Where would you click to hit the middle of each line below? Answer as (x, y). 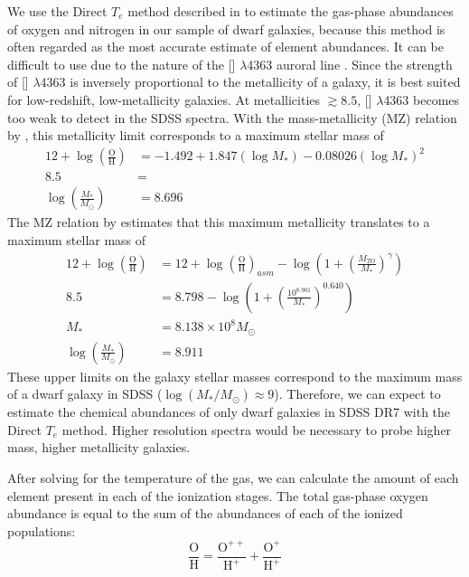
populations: (42, 530)
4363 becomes (422, 99)
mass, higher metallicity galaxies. (99, 447)
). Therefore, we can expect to (357, 394)
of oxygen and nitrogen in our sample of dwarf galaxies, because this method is (226, 28)
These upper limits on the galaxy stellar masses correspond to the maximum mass (235, 376)
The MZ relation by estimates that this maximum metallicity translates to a (219, 222)
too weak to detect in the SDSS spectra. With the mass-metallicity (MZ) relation (232, 117)
